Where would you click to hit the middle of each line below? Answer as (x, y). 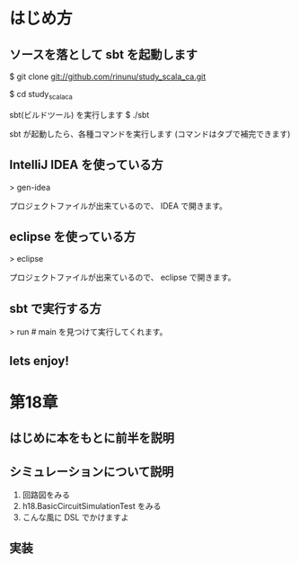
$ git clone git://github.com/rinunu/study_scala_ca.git (108, 76)
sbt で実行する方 (55, 308)
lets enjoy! (39, 361)
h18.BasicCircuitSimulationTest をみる (92, 506)
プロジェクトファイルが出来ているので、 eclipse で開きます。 (123, 277)
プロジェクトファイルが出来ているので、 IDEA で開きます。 (118, 206)
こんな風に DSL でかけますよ (75, 517)
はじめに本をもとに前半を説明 (92, 438)
